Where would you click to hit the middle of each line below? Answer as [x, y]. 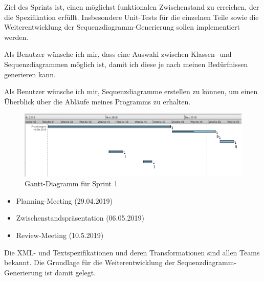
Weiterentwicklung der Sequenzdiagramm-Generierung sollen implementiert [122, 27]
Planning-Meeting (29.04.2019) [64, 200]
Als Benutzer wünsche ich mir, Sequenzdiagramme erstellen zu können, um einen [131, 91]
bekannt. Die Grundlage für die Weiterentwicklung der [90, 262]
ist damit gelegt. [70, 272]
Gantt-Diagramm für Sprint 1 [71, 183]
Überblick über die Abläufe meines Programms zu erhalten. [97, 101]
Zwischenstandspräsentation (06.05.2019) [80, 218]
